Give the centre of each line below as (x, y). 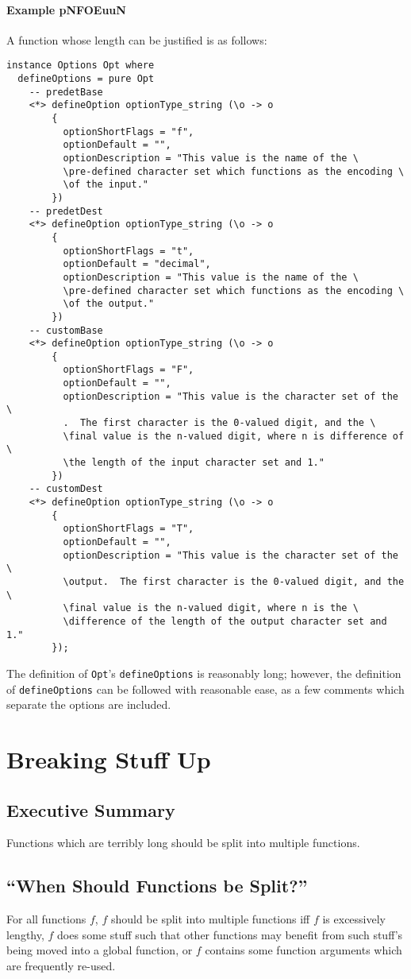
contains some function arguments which (303, 950)
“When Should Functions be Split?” (157, 886)
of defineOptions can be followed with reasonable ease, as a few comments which (205, 689)
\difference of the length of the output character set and (225, 621)
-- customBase (66, 330)
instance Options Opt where (81, 66)
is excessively (354, 919)
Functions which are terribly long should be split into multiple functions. (183, 843)
